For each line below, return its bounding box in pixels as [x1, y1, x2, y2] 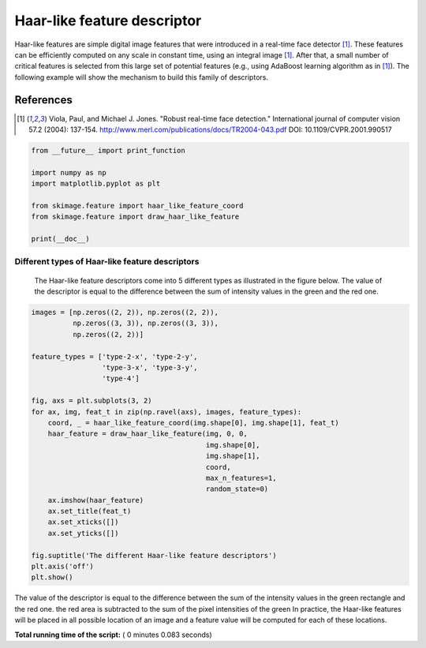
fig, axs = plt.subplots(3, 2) [31, 396, 153, 406]
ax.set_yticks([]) [47, 529, 119, 538]
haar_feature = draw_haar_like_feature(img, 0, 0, [47, 429, 248, 438]
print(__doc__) [31, 234, 90, 244]
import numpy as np [31, 168, 106, 177]
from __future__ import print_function [31, 146, 185, 155]
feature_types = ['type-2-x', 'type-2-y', [31, 352, 198, 361]
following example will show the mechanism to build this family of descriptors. [14, 72, 268, 82]
